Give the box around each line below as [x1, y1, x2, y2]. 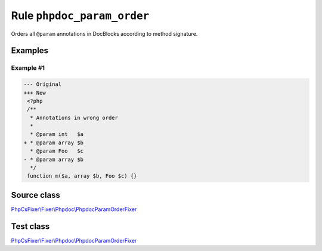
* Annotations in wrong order [30, 114, 119, 121]
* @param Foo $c [30, 148, 83, 154]
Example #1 [11, 64, 45, 72]
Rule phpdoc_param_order [11, 9, 150, 22]
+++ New [23, 89, 46, 96]
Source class [11, 190, 61, 200]
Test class [11, 221, 50, 231]
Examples [11, 45, 49, 56]
